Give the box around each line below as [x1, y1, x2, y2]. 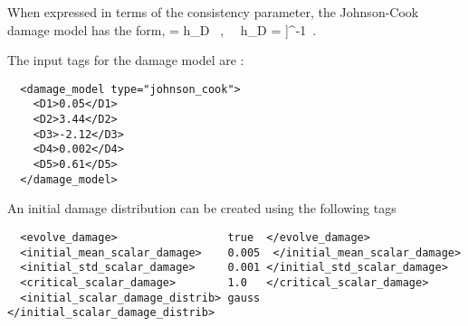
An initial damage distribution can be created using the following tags [7, 199, 396, 218]
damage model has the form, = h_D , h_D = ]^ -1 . [7, 20, 317, 39]
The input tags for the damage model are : [7, 51, 244, 70]
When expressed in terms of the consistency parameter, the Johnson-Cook [7, 3, 419, 21]
